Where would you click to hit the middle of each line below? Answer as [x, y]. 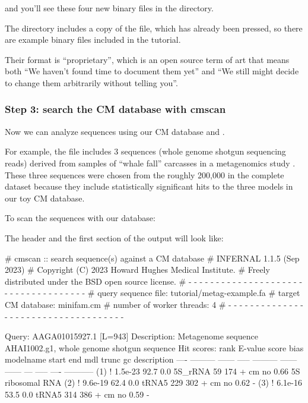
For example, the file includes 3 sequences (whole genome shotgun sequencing [145, 151]
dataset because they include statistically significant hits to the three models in [149, 186]
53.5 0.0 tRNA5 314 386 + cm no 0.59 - [77, 394]
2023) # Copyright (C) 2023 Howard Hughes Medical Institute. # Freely [137, 270]
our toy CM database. [45, 198]
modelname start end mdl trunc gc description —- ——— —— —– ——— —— [151, 359]
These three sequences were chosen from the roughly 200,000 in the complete [145, 174]
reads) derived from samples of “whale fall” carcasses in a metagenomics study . [150, 163]
